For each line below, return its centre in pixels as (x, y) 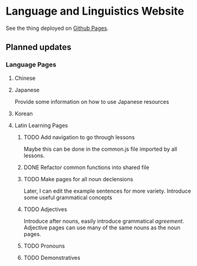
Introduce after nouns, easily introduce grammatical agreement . (104, 221)
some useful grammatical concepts (68, 197)
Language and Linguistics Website (95, 11)
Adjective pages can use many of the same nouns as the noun (102, 228)
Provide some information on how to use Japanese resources (92, 101)
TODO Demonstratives (52, 257)
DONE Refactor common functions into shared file (87, 167)
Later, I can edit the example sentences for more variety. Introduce (107, 191)
